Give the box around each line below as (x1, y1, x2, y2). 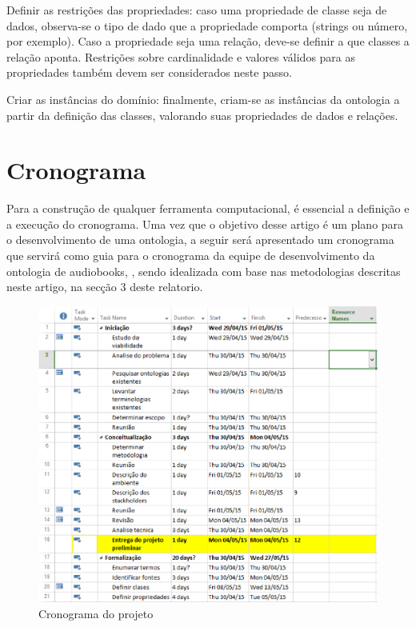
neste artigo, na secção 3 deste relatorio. (6, 278, 203, 295)
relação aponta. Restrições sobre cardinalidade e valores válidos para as (6, 48, 356, 65)
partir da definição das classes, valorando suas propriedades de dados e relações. (6, 106, 398, 123)
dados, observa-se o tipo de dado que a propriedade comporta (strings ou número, (6, 17, 408, 34)
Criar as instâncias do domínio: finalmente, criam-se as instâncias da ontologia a (6, 90, 400, 107)
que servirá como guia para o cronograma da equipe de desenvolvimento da (6, 247, 375, 264)
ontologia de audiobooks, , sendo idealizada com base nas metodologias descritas (6, 262, 401, 279)
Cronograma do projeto (38, 605, 154, 621)
